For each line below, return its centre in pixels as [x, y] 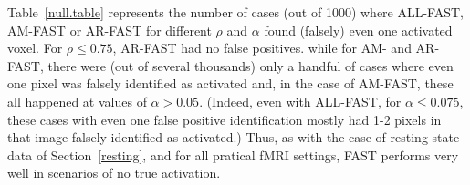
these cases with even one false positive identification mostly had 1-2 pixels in [225, 119]
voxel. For [35, 48]
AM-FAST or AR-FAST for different [110, 30]
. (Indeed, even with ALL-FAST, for [300, 101]
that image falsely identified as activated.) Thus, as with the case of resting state [234, 137]
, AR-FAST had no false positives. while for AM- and [262, 48]
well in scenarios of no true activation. [114, 173]
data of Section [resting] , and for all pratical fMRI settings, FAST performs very [233, 154]
